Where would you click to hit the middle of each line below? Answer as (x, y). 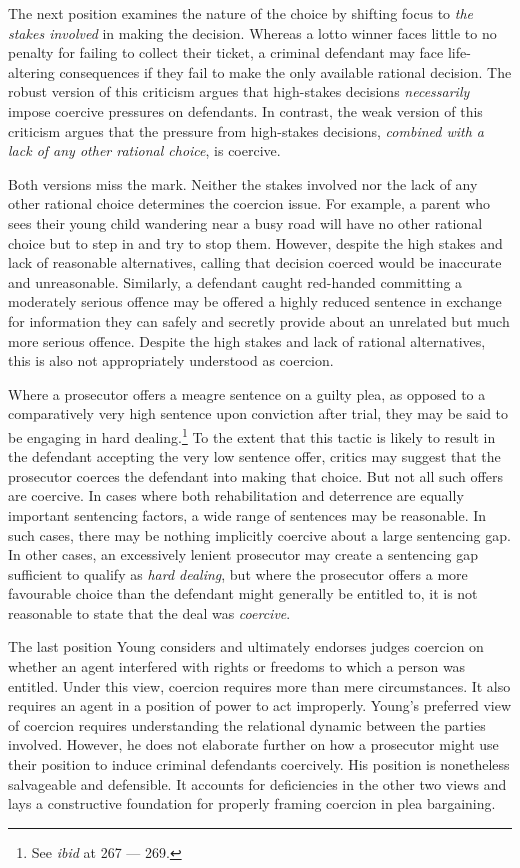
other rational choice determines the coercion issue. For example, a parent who (249, 203)
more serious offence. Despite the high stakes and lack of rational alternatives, (247, 340)
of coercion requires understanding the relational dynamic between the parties (247, 724)
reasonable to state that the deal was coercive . (149, 612)
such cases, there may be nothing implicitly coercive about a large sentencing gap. (259, 534)
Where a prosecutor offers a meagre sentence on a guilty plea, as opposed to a (247, 393)
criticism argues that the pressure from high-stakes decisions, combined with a (246, 130)
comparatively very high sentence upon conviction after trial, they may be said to (258, 413)
